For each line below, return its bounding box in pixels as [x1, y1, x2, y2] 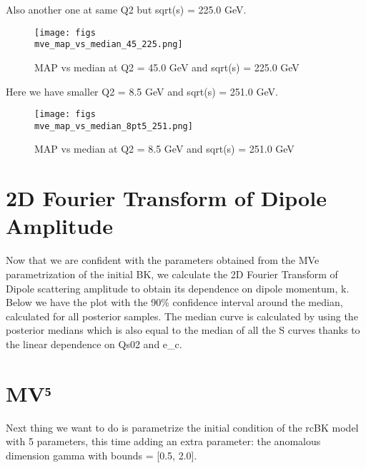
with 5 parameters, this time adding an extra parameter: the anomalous [6, 434, 321, 449]
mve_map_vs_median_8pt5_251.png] [34, 121, 193, 131]
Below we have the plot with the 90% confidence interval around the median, [6, 295, 343, 310]
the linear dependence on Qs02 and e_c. [6, 336, 182, 351]
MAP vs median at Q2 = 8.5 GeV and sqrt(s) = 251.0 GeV [34, 141, 295, 156]
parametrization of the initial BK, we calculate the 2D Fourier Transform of [6, 266, 338, 281]
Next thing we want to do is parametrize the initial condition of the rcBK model [6, 419, 359, 434]
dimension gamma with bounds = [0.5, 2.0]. [6, 447, 197, 462]
